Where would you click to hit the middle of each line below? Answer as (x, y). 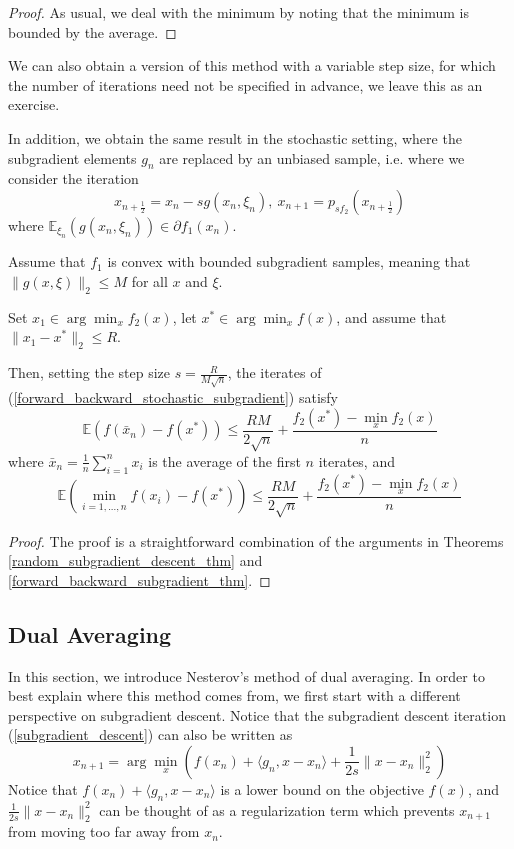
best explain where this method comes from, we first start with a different (234, 695)
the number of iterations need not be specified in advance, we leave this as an (245, 84)
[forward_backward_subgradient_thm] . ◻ (139, 579)
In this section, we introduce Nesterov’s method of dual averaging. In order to (246, 675)
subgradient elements (72, 157)
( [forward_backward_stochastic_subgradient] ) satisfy (173, 397)
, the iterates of (274, 372)
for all (149, 280)
